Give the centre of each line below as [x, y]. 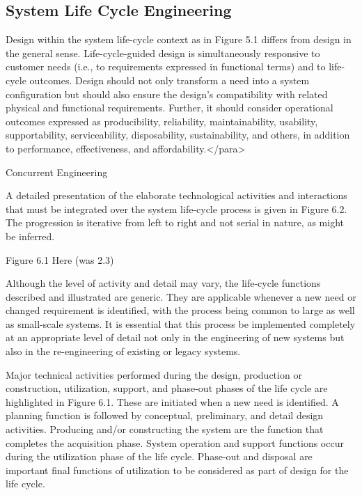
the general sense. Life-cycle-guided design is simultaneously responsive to [163, 53]
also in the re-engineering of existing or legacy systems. [123, 351]
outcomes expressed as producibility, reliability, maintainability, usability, [162, 121]
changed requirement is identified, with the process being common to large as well [180, 310]
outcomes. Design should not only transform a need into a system [170, 80]
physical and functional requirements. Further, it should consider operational [170, 108]
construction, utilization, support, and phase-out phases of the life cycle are [167, 388]
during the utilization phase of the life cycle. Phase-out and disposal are [159, 456]
